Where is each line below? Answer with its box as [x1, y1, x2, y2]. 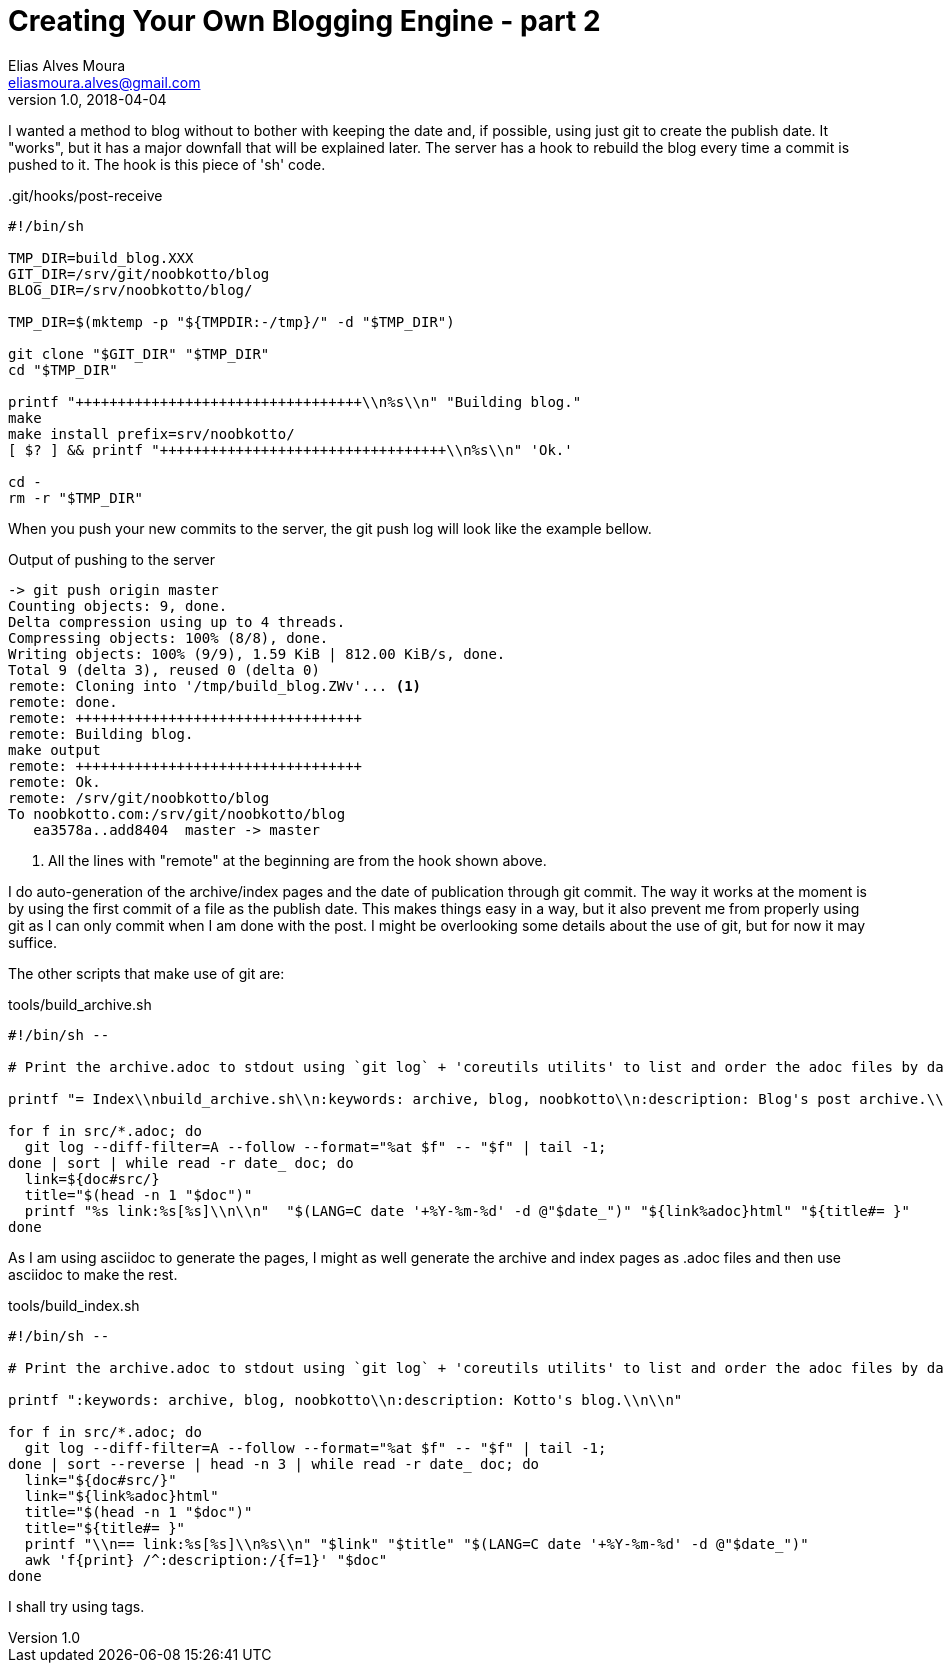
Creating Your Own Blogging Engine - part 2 [8, 4, 601, 38]
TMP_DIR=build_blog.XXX [8, 249, 194, 266]
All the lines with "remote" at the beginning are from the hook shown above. [48, 851, 547, 869]
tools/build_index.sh [8, 1296, 140, 1314]
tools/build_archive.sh [8, 995, 152, 1013]
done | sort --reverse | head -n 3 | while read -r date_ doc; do [8, 1455, 540, 1472]
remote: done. [8, 693, 118, 710]
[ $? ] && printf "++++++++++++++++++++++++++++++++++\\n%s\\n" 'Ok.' [8, 441, 573, 458]
